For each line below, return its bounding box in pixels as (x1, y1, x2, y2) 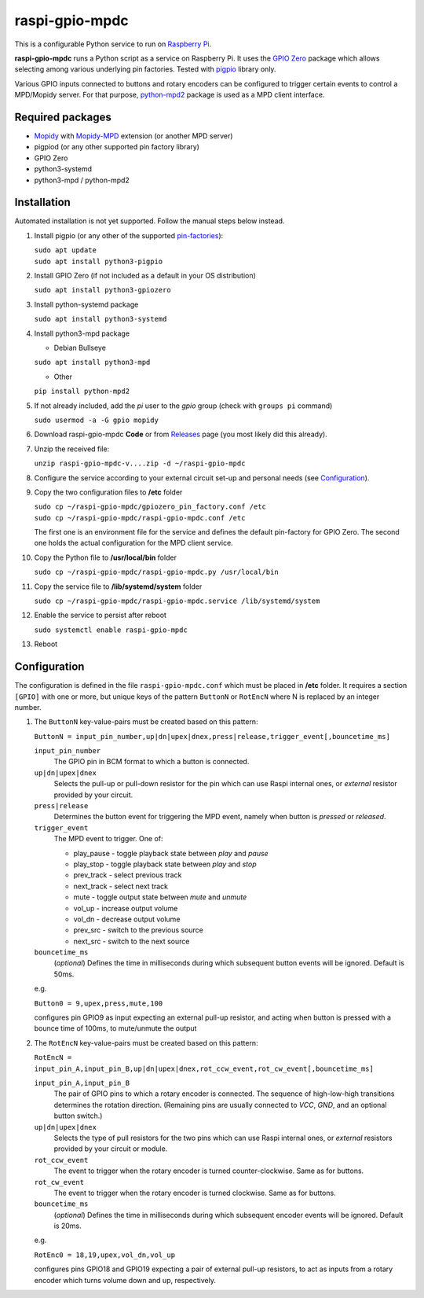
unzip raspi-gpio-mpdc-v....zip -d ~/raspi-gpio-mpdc (34, 459, 246, 468)
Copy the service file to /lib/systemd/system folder (34, 582, 203, 591)
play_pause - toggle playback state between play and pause (73, 848, 269, 858)
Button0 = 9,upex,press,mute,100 (34, 998, 163, 1008)
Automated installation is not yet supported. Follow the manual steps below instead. (14, 216, 285, 226)
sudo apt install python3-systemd (34, 314, 167, 324)
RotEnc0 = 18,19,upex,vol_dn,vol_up (34, 1250, 176, 1259)
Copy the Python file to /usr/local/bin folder (34, 553, 177, 562)
